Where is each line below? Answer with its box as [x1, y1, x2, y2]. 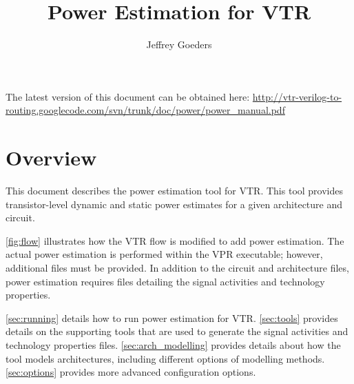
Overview [6, 143, 97, 172]
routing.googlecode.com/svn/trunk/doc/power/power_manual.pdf [6, 103, 285, 117]
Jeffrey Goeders [146, 37, 212, 52]
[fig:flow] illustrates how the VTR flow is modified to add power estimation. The [6, 233, 344, 247]
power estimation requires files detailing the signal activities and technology [6, 274, 325, 288]
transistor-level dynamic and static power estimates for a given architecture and [6, 196, 343, 211]
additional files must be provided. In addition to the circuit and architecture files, [6, 261, 349, 274]
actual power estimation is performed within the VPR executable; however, [6, 247, 323, 261]
